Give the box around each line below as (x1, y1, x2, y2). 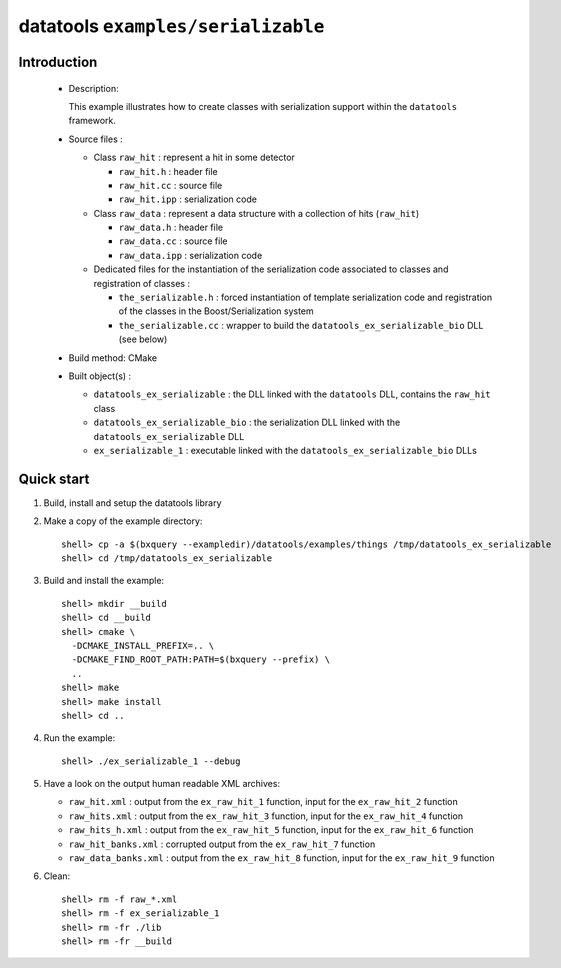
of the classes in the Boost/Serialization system (118, 305, 314, 317)
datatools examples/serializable (18, 15, 325, 37)
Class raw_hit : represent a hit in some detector (93, 151, 295, 164)
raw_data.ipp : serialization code (118, 249, 263, 261)
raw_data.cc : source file (118, 235, 228, 247)
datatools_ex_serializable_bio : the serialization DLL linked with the (93, 416, 401, 429)
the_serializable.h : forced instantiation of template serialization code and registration (118, 291, 493, 304)
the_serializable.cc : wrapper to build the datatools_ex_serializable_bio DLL (118, 319, 484, 331)
